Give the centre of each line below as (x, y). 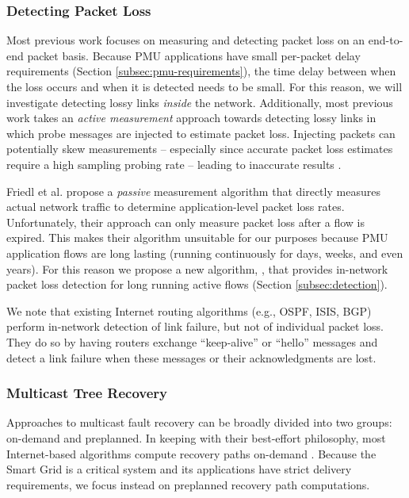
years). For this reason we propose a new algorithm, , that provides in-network (197, 268)
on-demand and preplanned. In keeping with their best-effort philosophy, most (196, 437)
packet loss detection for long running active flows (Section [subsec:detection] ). (197, 284)
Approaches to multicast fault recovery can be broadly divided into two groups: (199, 422)
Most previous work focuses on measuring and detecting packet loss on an (186, 40)
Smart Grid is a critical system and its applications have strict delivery (179, 469)
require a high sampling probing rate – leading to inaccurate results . (174, 164)
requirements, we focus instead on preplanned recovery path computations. (188, 484)
